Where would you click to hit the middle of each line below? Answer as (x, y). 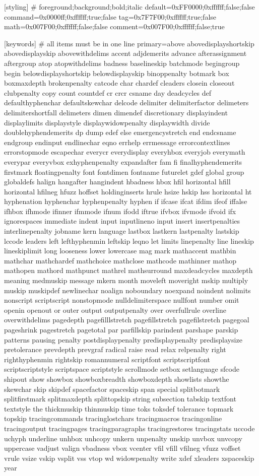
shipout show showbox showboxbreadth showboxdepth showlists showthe (117, 379)
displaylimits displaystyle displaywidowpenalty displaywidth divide (107, 122)
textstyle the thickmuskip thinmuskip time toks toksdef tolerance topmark (119, 408)
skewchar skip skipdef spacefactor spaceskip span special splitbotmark (112, 389)
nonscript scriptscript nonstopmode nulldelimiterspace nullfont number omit (122, 300)
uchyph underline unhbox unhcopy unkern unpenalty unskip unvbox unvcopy (123, 438)
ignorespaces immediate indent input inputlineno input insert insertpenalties (122, 221)
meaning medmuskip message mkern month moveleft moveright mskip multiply (126, 280)
